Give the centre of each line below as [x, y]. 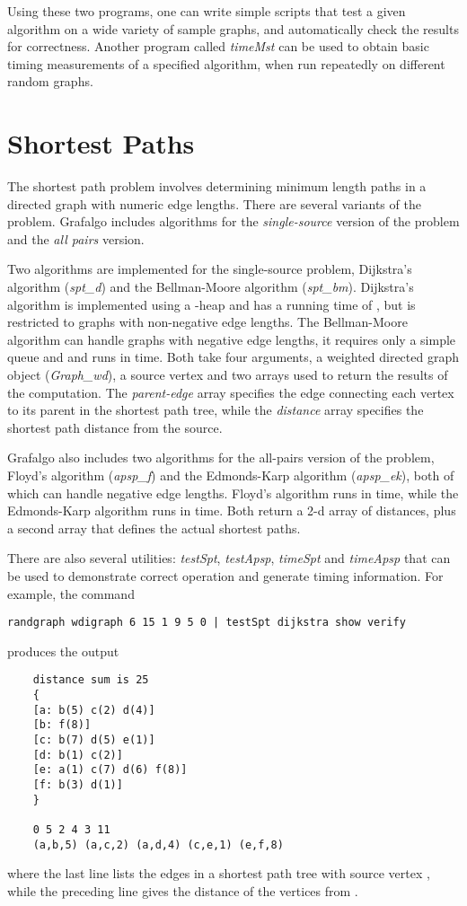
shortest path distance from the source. [115, 427]
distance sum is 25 [91, 680]
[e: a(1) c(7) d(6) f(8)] [110, 770]
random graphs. [50, 81]
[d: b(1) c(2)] [78, 755]
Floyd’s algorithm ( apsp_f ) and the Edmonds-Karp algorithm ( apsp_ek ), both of [231, 475]
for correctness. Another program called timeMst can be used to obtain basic [218, 46]
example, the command [71, 593]
